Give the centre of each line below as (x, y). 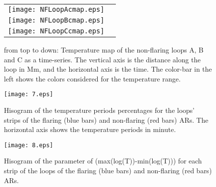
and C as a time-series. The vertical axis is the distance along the (102, 59)
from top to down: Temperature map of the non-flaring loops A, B (104, 50)
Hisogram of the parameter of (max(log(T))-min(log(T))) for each (103, 161)
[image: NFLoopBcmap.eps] (56, 20)
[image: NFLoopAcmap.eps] (56, 9)
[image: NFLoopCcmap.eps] (56, 31)
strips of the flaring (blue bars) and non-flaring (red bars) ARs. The (106, 120)
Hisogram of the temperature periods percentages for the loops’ (99, 110)
